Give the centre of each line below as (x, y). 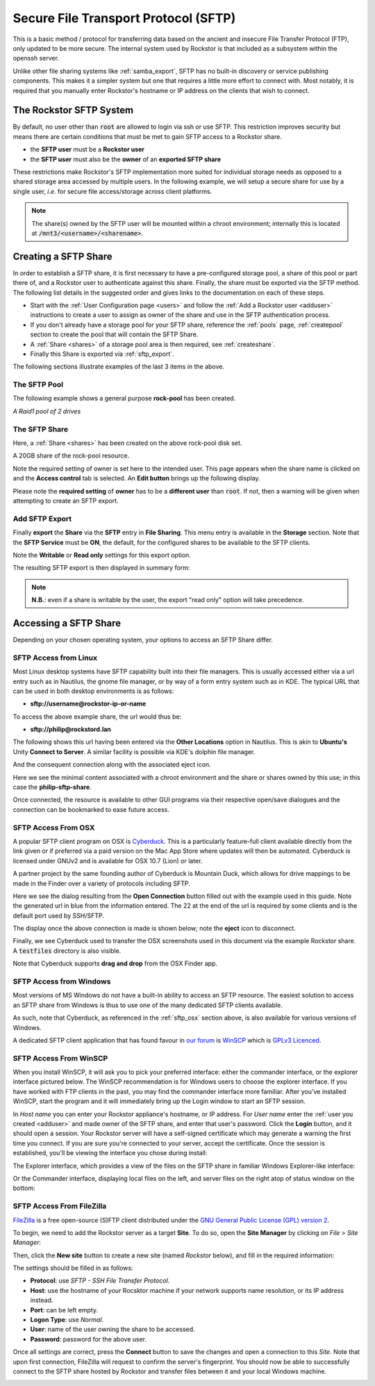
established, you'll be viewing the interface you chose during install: (110, 1153)
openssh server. (36, 58)
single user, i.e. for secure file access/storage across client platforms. (112, 191)
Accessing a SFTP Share (67, 623)
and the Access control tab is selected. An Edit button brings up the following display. (136, 478)
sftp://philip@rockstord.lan (70, 729)
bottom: (24, 1188)
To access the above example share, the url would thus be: (97, 717)
